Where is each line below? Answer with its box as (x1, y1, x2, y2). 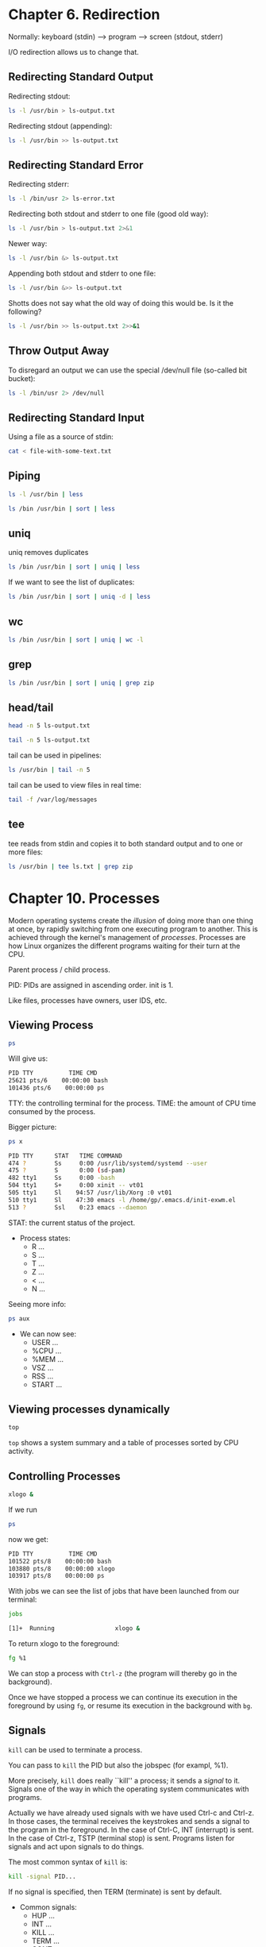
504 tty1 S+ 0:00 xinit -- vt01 (8, 1182, 145, 1189)
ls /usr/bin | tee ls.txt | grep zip (8, 862, 133, 870)
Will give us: (8, 1054, 48, 1063)
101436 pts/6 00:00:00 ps (8, 1084, 105, 1092)
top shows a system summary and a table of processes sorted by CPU (8, 1438, 239, 1448)
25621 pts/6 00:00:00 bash (8, 1077, 109, 1085)
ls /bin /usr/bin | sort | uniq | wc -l (8, 636, 145, 644)
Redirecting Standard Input (8, 411, 145, 424)
